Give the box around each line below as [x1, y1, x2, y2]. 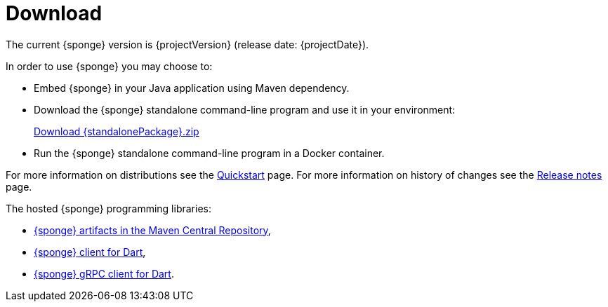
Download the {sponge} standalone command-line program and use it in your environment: [34, 103, 456, 116]
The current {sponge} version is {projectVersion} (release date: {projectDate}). [6, 38, 369, 50]
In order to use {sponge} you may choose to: [6, 60, 213, 72]
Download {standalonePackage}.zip [34, 125, 199, 137]
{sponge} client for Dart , [34, 245, 146, 258]
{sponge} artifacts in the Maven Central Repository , [34, 224, 271, 236]
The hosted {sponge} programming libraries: [6, 202, 211, 214]
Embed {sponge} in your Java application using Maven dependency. [34, 81, 350, 94]
